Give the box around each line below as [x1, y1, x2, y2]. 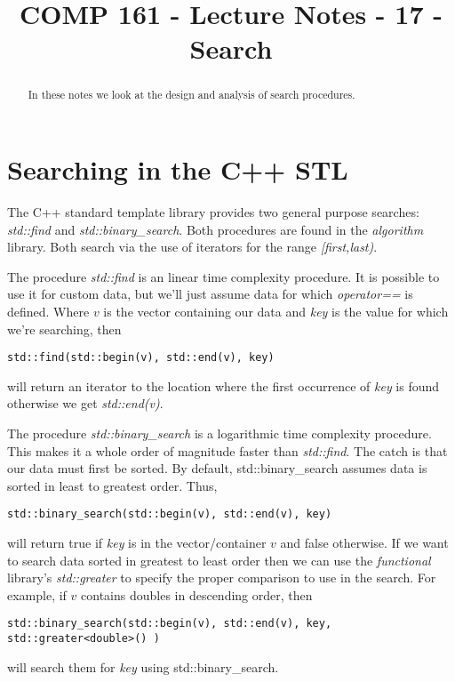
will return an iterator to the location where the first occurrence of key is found [7, 376, 440, 395]
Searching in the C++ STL [7, 151, 348, 188]
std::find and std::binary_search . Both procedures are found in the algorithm [7, 220, 424, 238]
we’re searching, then [7, 319, 122, 338]
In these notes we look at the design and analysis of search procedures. [28, 87, 355, 102]
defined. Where [7, 301, 90, 320]
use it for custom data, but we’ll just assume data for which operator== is [7, 285, 413, 303]
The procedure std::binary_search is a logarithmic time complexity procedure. [7, 423, 432, 442]
